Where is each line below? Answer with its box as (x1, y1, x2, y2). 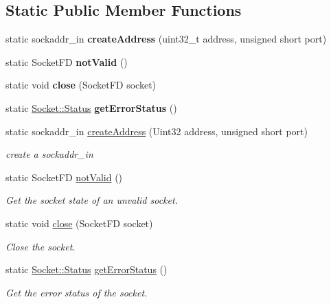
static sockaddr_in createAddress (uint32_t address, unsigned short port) (5, 32, 327, 46)
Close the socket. (5, 239, 76, 253)
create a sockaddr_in (5, 147, 93, 161)
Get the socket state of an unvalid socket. (5, 193, 178, 207)
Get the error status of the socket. (5, 285, 148, 299)
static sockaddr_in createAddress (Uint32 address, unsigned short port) (5, 124, 308, 138)
